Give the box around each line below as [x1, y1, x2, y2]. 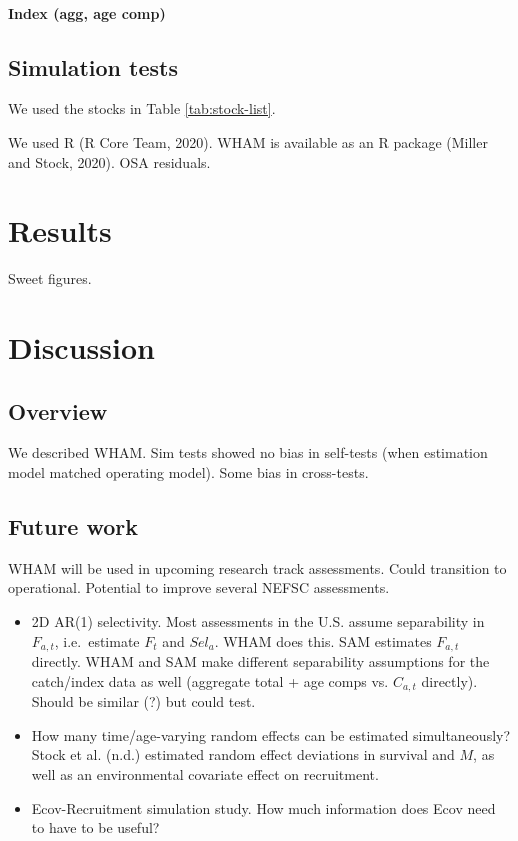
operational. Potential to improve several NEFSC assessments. [8, 577, 390, 598]
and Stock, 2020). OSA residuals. [8, 151, 211, 172]
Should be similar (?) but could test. [31, 691, 256, 712]
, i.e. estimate [54, 630, 140, 651]
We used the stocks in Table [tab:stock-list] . [8, 98, 276, 119]
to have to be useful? [31, 817, 160, 838]
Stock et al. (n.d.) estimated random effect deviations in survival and [31, 744, 455, 765]
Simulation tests [8, 51, 178, 82]
